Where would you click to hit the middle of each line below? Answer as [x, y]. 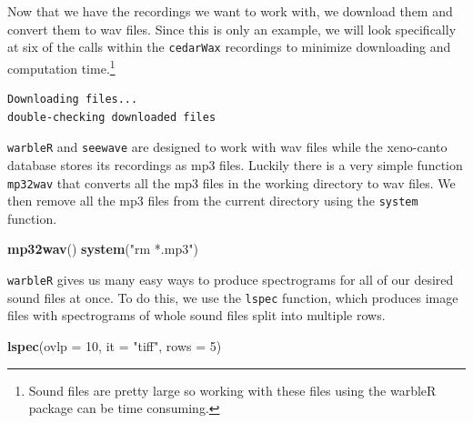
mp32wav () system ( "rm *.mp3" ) [103, 249]
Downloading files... [73, 100]
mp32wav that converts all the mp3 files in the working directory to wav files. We [231, 182]
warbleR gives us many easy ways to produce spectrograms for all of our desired [231, 280]
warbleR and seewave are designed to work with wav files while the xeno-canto [227, 147]
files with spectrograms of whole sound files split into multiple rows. [196, 315]
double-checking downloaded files [112, 117]
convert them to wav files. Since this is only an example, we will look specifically [232, 29]
